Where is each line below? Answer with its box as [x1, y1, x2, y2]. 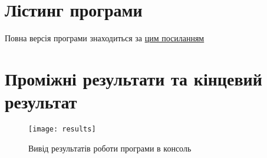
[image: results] [28, 125, 96, 134]
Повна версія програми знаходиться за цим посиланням [5, 32, 205, 44]
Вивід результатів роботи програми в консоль [28, 141, 192, 154]
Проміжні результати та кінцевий [5, 66, 262, 90]
